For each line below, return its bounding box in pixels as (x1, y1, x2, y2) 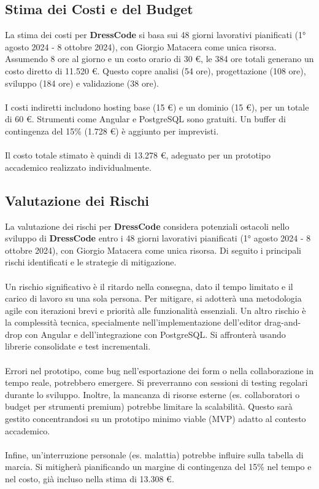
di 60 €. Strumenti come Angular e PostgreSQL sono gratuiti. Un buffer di (5, 112, 286, 125)
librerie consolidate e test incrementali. (5, 340, 151, 353)
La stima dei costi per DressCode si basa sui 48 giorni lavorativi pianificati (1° (5, 28, 306, 41)
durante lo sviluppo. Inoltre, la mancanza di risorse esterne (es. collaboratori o (5, 388, 300, 401)
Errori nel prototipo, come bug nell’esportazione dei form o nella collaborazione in (5, 364, 314, 377)
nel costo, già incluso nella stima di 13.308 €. (5, 472, 174, 485)
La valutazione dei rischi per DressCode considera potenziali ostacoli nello (5, 219, 290, 232)
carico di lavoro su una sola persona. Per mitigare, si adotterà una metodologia (5, 292, 302, 305)
